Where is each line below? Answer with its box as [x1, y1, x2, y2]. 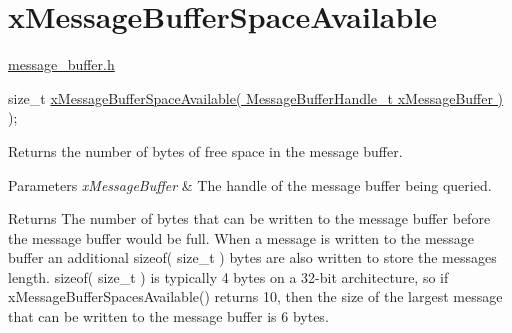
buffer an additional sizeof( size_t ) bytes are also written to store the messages [8, 247, 497, 268]
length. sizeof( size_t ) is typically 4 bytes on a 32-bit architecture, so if [8, 266, 449, 287]
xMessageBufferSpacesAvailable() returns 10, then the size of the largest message [8, 286, 503, 307]
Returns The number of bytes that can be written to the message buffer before [8, 208, 491, 229]
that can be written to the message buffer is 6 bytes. [8, 306, 329, 327]
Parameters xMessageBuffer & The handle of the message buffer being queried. [8, 174, 492, 195]
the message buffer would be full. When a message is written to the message [8, 227, 475, 248]
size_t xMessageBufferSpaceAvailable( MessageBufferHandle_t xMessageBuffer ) [8, 87, 504, 108]
